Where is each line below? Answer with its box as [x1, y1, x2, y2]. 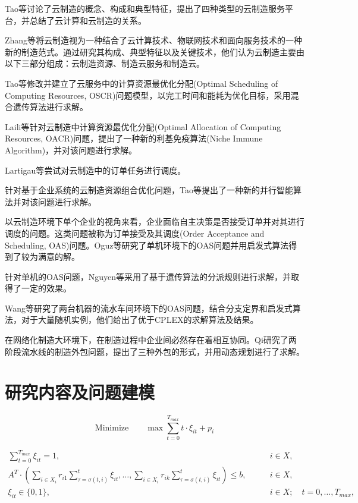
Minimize [95, 423, 129, 432]
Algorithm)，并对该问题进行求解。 [5, 143, 137, 156]
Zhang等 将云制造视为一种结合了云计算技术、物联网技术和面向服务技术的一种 [5, 34, 303, 46]
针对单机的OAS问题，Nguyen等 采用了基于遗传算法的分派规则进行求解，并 [5, 270, 291, 282]
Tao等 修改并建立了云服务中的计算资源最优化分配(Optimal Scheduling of [5, 77, 278, 89]
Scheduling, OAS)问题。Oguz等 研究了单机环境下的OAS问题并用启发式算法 [5, 238, 289, 251]
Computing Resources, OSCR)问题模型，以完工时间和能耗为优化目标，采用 [5, 89, 291, 101]
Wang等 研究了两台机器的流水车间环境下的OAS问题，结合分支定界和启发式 [5, 301, 293, 314]
